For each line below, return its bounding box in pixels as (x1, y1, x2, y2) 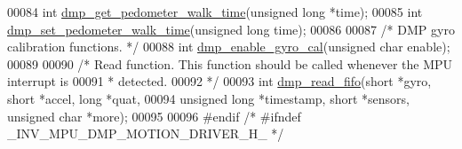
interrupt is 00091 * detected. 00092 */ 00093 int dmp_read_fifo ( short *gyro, (7, 72, 432, 90)
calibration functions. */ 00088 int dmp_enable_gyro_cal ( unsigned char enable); (7, 37, 450, 56)
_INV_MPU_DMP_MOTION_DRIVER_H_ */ (7, 124, 284, 143)
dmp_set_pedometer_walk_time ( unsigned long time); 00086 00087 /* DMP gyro (7, 20, 455, 38)
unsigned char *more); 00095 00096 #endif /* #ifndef (7, 106, 301, 125)
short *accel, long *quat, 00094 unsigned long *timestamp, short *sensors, (7, 89, 410, 107)
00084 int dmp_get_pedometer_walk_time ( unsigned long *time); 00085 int (7, 3, 423, 20)
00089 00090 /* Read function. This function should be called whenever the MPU (7, 54, 453, 73)
